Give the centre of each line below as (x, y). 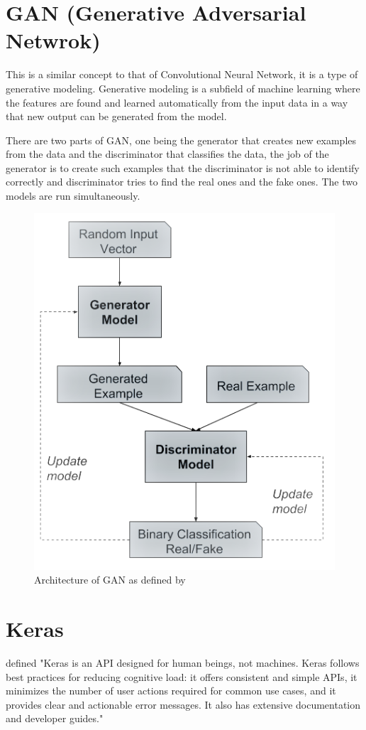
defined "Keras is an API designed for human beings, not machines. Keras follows (183, 663)
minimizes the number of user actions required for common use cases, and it (171, 691)
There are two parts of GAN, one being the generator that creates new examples (181, 140)
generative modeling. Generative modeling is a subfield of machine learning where (183, 88)
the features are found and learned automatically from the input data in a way (177, 102)
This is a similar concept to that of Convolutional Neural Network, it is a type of (182, 74)
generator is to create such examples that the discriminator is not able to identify (183, 167)
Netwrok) (53, 40)
